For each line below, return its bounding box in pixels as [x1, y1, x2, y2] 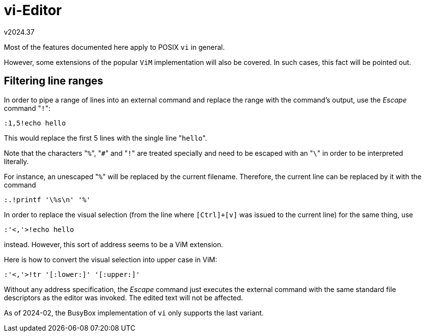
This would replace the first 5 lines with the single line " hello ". [4, 133, 207, 142]
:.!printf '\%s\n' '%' [4, 195, 91, 204]
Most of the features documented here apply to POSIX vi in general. [4, 42, 225, 51]
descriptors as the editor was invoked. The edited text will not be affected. [4, 293, 243, 302]
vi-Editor [4, 2, 62, 19]
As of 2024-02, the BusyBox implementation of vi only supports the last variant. [4, 308, 264, 317]
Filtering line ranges [4, 75, 103, 87]
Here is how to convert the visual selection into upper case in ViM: [4, 255, 218, 264]
